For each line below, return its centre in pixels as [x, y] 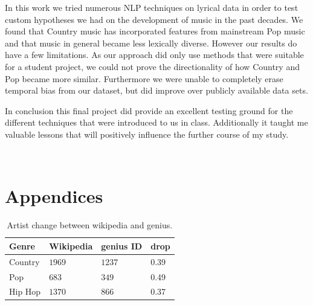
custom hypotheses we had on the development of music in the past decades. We [154, 19]
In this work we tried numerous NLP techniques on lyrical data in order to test [152, 7]
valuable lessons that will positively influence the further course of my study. [147, 134]
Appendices [54, 196]
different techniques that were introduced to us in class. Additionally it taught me [156, 122]
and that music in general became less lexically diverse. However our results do [151, 43]
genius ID [122, 246]
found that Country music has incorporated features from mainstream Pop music [155, 31]
